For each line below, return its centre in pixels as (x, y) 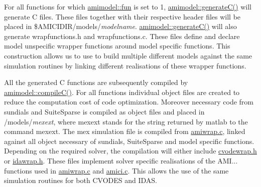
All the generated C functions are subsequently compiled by (96, 82)
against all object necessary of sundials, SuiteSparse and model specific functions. (129, 141)
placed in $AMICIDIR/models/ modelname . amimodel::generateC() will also (120, 26)
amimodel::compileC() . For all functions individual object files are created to (122, 92)
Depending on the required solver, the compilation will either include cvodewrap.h (130, 151)
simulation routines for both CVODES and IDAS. (81, 180)
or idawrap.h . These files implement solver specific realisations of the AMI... (121, 160)
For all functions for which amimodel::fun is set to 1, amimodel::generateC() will (128, 6)
